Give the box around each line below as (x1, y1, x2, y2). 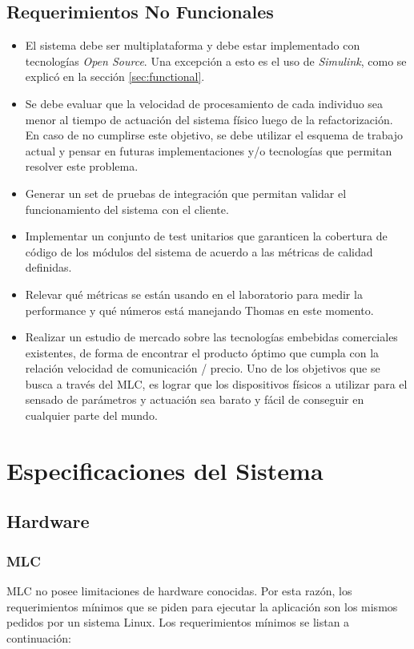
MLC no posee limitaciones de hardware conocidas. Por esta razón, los (6, 582, 352, 599)
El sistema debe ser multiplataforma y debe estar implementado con (25, 37, 360, 54)
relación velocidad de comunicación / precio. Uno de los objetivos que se (25, 360, 380, 377)
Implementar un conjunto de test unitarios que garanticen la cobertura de (25, 228, 388, 244)
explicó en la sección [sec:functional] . (25, 68, 205, 85)
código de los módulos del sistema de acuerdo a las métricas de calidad (25, 243, 373, 260)
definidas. (25, 259, 72, 276)
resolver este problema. (25, 158, 139, 175)
